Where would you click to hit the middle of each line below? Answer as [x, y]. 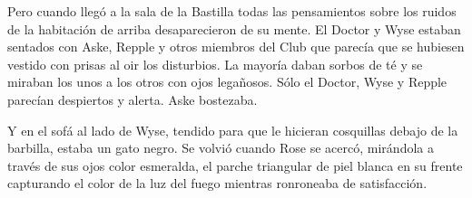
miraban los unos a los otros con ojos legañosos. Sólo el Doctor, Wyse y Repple [227, 82]
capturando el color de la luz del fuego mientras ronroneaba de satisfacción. [217, 183]
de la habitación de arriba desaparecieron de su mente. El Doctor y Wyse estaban [234, 28]
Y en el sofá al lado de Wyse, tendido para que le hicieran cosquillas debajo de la [233, 130]
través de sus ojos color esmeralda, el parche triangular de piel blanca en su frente [235, 165]
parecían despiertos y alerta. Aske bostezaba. [133, 99]
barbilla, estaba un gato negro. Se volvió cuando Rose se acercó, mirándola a [221, 148]
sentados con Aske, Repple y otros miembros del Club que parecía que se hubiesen [236, 47]
